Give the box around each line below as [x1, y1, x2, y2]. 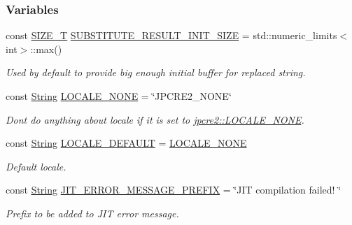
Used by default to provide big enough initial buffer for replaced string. [6, 65, 306, 80]
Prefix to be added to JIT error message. [6, 205, 179, 220]
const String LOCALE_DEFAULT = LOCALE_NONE [6, 136, 247, 150]
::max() [30, 41, 62, 56]
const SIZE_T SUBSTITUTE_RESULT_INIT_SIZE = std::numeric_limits [6, 28, 337, 43]
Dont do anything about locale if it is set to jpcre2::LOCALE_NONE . [6, 112, 304, 126]
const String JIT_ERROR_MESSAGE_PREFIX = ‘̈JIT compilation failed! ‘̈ [6, 182, 342, 197]
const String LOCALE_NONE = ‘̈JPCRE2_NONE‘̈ [6, 89, 232, 103]
